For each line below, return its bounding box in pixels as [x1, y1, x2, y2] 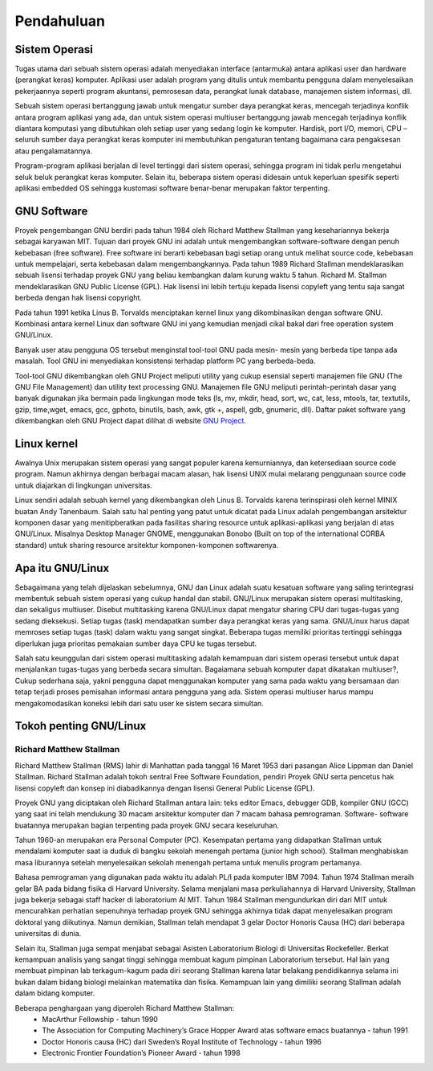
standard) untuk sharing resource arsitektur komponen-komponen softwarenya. [14, 540, 279, 550]
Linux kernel [14, 436, 79, 450]
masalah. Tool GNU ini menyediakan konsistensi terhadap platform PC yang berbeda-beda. [14, 356, 316, 366]
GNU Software [14, 204, 88, 218]
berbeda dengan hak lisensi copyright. [14, 293, 142, 303]
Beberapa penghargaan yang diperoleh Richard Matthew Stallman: [14, 1003, 235, 1012]
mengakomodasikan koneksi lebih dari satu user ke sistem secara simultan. [14, 698, 264, 708]
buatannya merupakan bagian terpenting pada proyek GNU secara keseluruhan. [14, 820, 280, 830]
